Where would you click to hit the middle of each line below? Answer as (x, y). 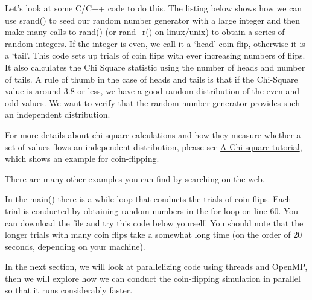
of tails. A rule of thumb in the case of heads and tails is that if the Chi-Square (151, 79)
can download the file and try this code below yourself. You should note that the (154, 222)
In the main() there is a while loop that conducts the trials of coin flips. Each (148, 199)
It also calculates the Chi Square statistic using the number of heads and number (155, 67)
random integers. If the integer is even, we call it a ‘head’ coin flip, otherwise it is (155, 43)
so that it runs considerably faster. (69, 290)
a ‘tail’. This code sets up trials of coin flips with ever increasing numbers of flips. (155, 55)
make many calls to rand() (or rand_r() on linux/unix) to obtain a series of (145, 32)
